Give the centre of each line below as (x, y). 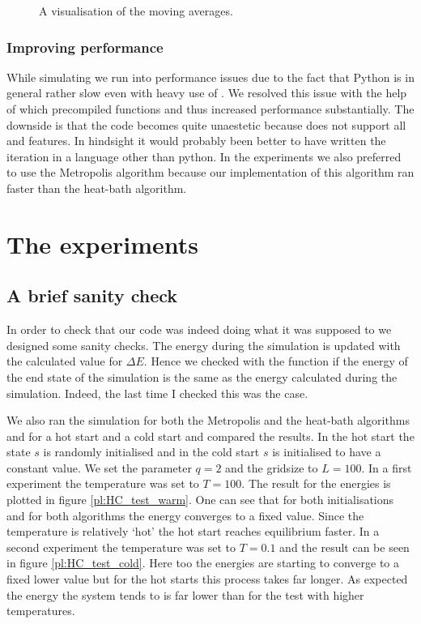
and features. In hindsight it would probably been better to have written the (196, 141)
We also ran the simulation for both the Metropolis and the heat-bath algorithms (208, 420)
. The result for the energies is (316, 483)
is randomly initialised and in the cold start (151, 452)
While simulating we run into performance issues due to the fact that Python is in (210, 77)
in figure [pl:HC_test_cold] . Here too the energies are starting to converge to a (203, 563)
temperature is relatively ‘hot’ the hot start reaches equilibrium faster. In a (193, 531)
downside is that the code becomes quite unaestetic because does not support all (206, 124)
